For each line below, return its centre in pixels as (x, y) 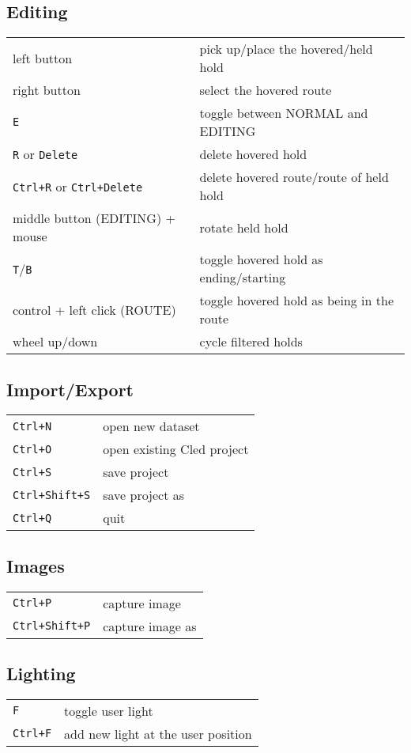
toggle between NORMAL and (284, 113)
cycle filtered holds (251, 342)
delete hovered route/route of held (294, 177)
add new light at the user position (158, 733)
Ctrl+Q (32, 518)
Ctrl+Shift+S (52, 495)
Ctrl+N (32, 426)
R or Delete (45, 154)
